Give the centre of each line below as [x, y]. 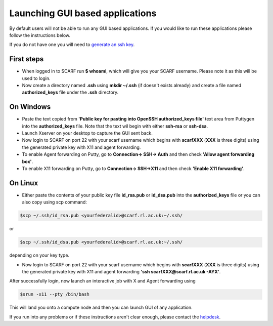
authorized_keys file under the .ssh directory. [70, 92]
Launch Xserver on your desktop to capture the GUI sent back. [87, 133]
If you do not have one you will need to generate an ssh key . [72, 45]
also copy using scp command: [54, 202]
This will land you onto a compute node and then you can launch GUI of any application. [101, 308]
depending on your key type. [39, 255]
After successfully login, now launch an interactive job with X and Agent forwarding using [102, 281]
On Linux [24, 183]
